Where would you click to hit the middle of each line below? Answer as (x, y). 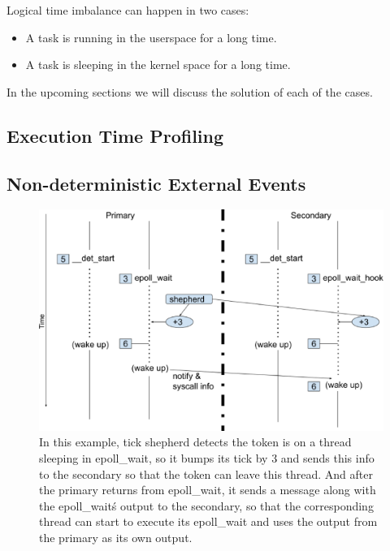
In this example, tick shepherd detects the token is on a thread (195, 442)
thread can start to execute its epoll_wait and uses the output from (208, 521)
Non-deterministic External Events (156, 183)
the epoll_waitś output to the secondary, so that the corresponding (206, 505)
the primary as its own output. (116, 537)
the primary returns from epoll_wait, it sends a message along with (208, 490)
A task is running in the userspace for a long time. (151, 37)
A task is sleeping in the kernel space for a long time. (158, 65)
